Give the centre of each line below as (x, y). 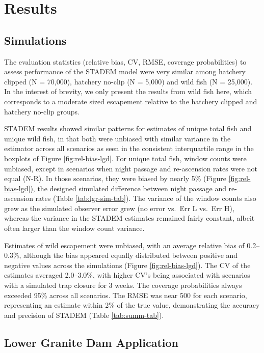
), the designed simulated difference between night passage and (128, 188)
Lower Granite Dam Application (91, 342)
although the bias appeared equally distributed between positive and (131, 255)
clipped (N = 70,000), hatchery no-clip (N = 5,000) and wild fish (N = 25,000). (128, 81)
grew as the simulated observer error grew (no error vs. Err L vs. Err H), (119, 208)
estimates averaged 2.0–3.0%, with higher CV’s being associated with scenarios (127, 275)
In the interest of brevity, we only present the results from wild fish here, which (128, 91)
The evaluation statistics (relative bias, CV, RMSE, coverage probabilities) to (125, 61)
